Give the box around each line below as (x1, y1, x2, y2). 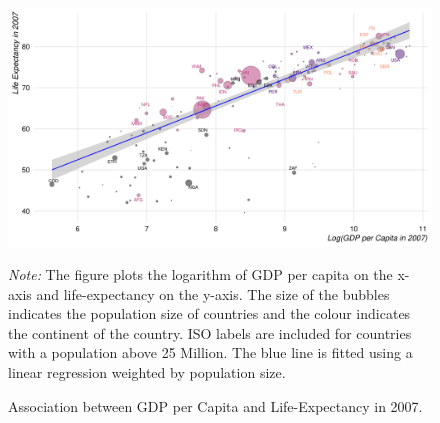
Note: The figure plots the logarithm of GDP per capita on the (8, 264, 393, 285)
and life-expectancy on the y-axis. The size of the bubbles (36, 283, 390, 304)
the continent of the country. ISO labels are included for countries (8, 322, 412, 343)
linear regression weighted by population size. (8, 362, 286, 383)
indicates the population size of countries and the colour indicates (8, 303, 411, 324)
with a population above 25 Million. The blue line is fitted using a (8, 342, 413, 363)
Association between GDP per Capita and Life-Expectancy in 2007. (8, 395, 423, 416)
